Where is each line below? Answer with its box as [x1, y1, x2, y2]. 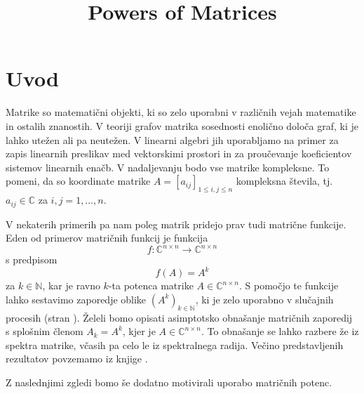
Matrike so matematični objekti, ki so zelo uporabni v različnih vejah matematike [6, 105, 356, 119]
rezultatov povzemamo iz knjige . [6, 351, 148, 366]
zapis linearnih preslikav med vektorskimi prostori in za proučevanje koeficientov [6, 146, 352, 161]
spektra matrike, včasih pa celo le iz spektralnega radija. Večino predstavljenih [6, 337, 344, 352]
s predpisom [6, 252, 58, 267]
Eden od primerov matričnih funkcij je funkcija [6, 230, 208, 245]
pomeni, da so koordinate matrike [6, 173, 151, 188]
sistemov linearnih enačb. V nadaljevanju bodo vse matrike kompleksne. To [6, 159, 330, 174]
